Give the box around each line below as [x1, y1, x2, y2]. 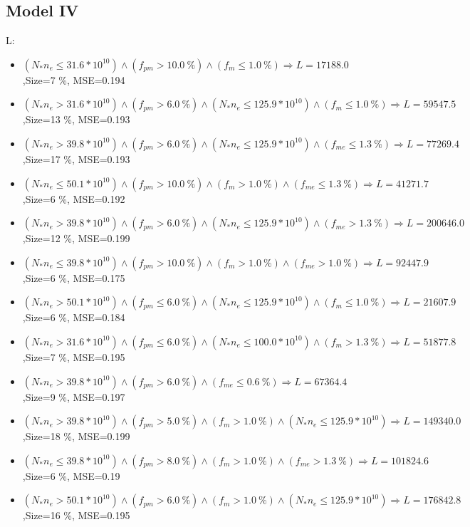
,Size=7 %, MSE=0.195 [22, 349, 125, 364]
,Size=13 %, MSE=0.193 [22, 112, 130, 127]
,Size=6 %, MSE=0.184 [22, 310, 125, 325]
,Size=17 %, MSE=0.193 [22, 151, 130, 166]
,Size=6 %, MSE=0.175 [22, 270, 125, 285]
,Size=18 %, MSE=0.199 [22, 429, 130, 444]
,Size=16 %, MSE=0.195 [22, 508, 130, 523]
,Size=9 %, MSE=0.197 [22, 389, 125, 404]
